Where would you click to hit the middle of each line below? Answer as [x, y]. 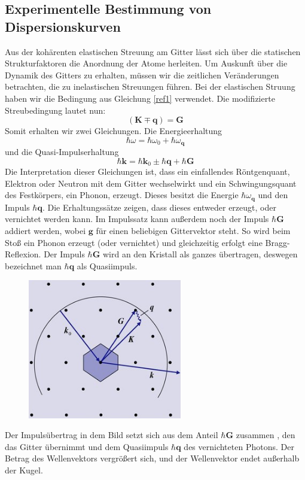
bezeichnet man [33, 265]
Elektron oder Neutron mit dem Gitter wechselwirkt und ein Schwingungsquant [151, 183]
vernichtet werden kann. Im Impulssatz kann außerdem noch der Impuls [137, 219]
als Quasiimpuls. [107, 265]
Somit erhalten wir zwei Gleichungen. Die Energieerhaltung [114, 131]
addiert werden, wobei [45, 231]
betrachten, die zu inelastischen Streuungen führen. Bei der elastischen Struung [150, 86]
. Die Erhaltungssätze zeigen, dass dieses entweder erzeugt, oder [159, 207]
